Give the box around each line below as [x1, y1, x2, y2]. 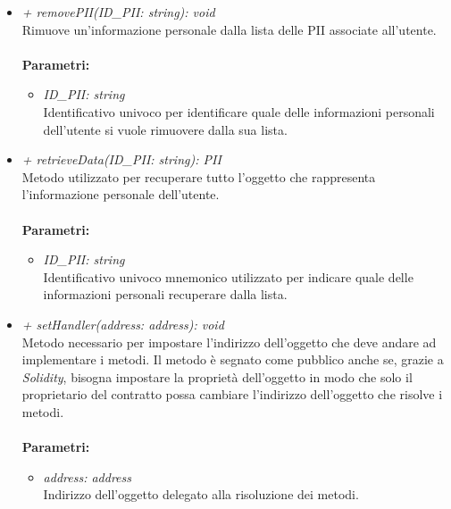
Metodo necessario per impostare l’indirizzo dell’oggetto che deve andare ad [21, 332, 437, 351]
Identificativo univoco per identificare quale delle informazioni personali [43, 102, 435, 121]
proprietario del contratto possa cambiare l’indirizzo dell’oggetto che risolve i [21, 385, 443, 404]
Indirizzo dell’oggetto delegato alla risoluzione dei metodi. [43, 485, 359, 504]
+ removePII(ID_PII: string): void [21, 3, 215, 21]
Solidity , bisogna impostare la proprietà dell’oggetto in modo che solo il [21, 367, 413, 386]
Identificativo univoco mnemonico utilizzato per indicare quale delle [43, 267, 413, 286]
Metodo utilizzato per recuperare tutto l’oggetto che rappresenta [21, 167, 376, 186]
